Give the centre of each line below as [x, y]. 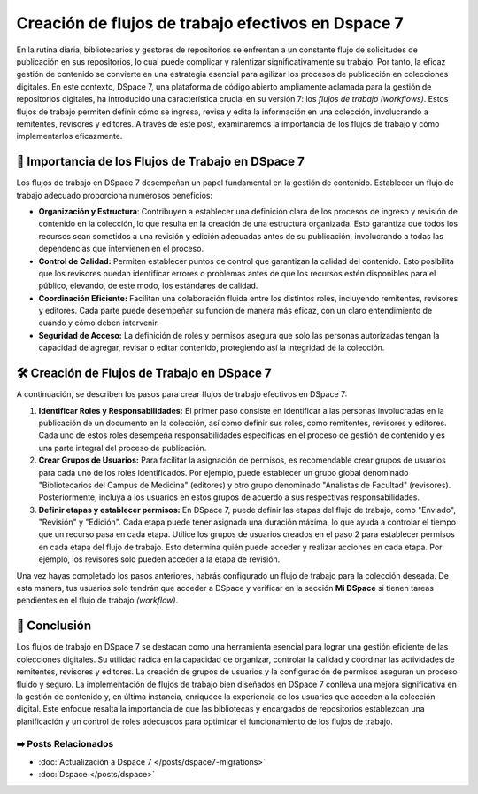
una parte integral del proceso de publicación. [123, 448]
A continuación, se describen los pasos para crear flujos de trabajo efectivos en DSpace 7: [182, 394]
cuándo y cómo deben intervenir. [99, 323]
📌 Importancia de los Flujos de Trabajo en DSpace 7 [160, 162]
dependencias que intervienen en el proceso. [121, 249]
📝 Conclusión [54, 626]
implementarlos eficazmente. [69, 136]
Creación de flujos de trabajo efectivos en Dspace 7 [210, 23]
